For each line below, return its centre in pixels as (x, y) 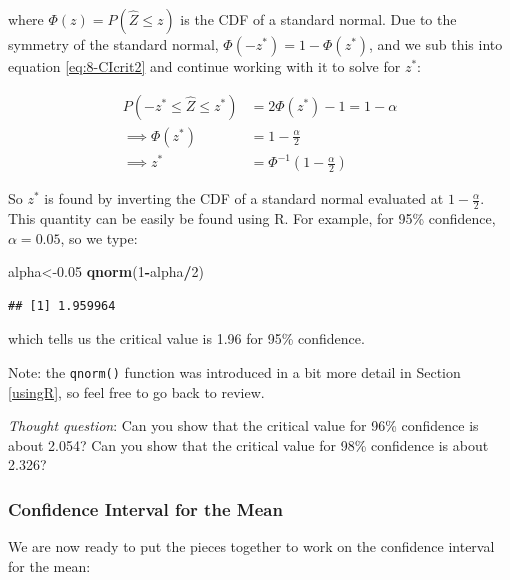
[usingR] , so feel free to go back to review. (136, 391)
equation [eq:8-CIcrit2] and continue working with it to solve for (204, 66)
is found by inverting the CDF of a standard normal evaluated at (244, 198)
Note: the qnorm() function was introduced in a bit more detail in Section (234, 371)
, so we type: (99, 237)
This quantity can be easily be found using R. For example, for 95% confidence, (252, 218)
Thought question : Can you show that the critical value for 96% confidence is (243, 425)
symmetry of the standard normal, (113, 44)
